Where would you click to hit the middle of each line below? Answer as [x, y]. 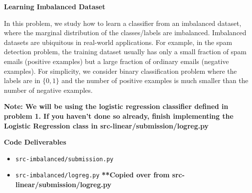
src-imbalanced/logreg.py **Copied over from [93, 175]
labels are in [22, 80]
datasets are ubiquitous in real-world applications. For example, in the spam [118, 42]
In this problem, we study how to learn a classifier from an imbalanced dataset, [123, 23]
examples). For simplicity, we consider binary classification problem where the [120, 71]
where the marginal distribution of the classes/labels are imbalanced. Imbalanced [125, 32]
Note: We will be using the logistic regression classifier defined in [116, 106]
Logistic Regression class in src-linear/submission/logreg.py [106, 125]
